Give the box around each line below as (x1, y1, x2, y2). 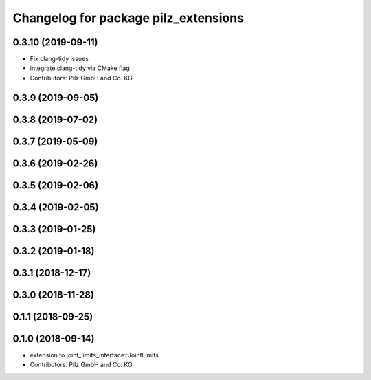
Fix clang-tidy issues (30, 55, 89, 63)
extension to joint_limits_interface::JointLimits (30, 350, 159, 359)
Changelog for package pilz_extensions (12, 10, 244, 25)
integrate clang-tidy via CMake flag (30, 64, 130, 72)
